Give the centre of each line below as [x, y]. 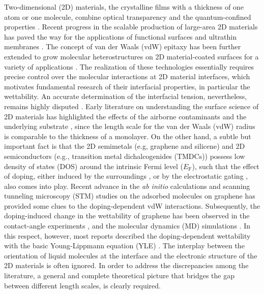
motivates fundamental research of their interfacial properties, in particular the [127, 86]
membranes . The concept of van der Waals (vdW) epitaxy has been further [123, 46]
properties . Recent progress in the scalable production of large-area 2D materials [131, 27]
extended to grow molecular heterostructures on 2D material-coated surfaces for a [131, 56]
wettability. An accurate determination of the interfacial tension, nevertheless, [126, 96]
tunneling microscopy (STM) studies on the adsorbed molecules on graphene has [130, 196]
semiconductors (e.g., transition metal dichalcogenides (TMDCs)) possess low [125, 156]
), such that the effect [226, 166]
